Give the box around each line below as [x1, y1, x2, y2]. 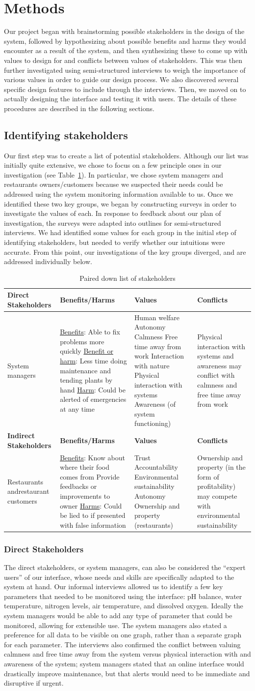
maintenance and [60, 365, 111, 375]
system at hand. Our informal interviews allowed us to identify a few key [4, 581, 223, 592]
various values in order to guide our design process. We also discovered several [4, 74, 239, 85]
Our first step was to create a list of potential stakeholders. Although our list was [4, 150, 249, 160]
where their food [60, 462, 109, 472]
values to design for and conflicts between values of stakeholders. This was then [4, 55, 242, 65]
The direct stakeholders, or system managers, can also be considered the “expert [4, 562, 246, 572]
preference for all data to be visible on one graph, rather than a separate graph [4, 630, 242, 640]
